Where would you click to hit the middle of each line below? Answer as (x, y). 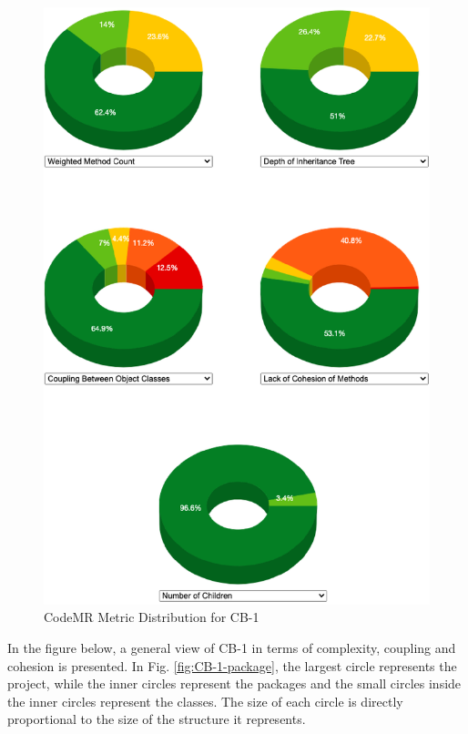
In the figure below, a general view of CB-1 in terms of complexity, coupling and (232, 648)
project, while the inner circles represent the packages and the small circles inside (234, 683)
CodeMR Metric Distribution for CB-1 (152, 617)
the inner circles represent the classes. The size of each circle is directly (205, 701)
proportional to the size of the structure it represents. (157, 719)
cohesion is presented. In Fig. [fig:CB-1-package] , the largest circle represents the (232, 665)
